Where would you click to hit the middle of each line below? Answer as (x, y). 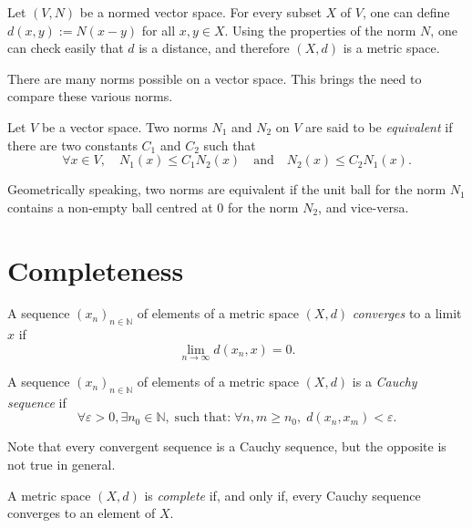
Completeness (96, 269)
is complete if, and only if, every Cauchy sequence (282, 495)
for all (159, 30)
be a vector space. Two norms (124, 126)
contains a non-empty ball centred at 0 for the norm (153, 207)
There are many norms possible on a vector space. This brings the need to (215, 78)
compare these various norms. (90, 96)
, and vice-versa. (364, 207)
